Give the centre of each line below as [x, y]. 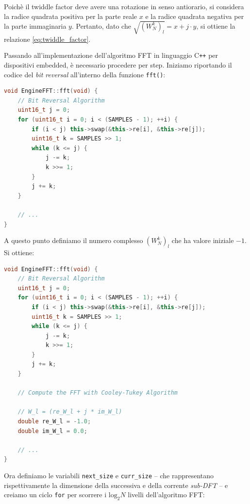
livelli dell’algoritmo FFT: [166, 495]
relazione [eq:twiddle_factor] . [47, 39]
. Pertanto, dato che [101, 26]
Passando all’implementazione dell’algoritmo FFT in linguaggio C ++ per [111, 55]
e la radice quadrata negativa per [195, 16]
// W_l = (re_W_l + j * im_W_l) [70, 412]
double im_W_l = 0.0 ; [52, 431]
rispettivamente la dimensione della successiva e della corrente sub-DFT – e [116, 485]
